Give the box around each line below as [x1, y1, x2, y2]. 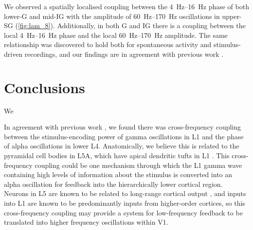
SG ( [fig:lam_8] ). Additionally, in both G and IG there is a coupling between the [4, 20, 246, 31]
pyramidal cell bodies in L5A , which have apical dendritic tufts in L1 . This [4, 150, 230, 161]
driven [4, 49, 23, 59]
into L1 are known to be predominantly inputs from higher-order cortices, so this [4, 198, 245, 208]
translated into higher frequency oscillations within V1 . [4, 217, 168, 227]
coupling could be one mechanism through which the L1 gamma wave [35, 160, 242, 170]
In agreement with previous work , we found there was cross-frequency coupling [4, 122, 241, 132]
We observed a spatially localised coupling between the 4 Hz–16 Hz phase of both [4, 1, 249, 11]
